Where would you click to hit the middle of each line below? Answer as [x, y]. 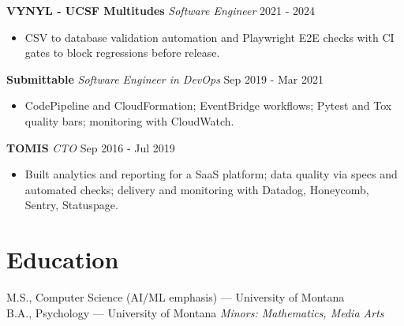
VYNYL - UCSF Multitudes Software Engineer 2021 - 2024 [161, 10]
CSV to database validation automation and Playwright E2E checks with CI [209, 37]
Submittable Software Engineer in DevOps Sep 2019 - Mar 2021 [165, 79]
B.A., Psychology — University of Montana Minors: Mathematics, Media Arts [195, 312]
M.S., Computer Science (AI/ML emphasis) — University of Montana [176, 297]
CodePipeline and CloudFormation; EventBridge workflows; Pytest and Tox [208, 105]
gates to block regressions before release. [122, 52]
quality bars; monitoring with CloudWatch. [129, 120]
